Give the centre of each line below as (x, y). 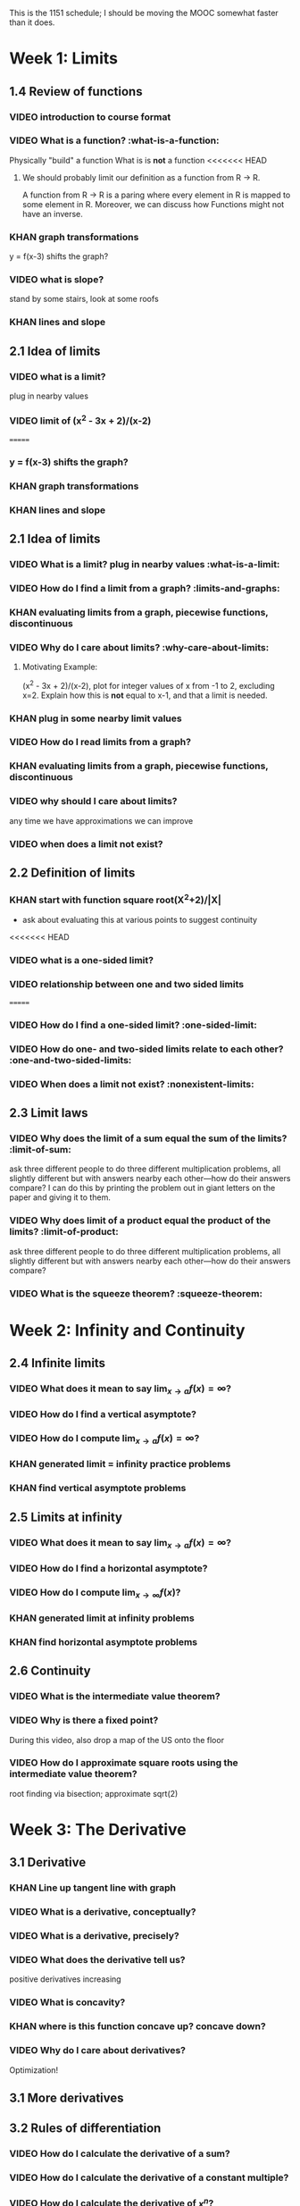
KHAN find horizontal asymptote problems (104, 1641)
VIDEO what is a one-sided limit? (82, 960)
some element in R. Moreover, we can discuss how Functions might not (153, 204)
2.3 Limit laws (49, 1113)
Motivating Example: (60, 667)
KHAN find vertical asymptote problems (98, 1489)
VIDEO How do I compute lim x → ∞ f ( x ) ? (95, 1593)
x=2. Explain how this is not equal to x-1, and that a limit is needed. (145, 695)
